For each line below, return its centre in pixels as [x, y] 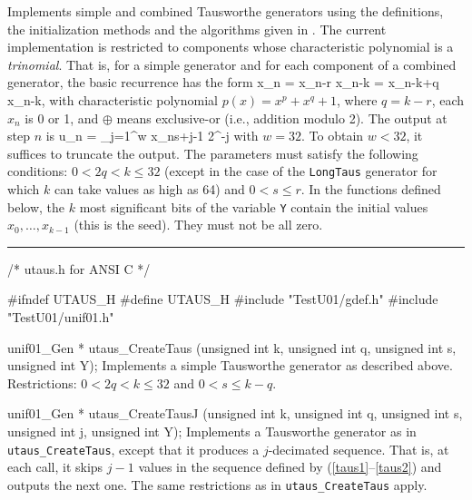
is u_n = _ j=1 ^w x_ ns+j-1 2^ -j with [152, 136]
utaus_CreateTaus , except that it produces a [133, 449]
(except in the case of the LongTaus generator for [301, 171]
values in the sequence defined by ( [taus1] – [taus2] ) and [290, 467]
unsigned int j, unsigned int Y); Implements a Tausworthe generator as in [212, 431]
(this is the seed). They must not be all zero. [198, 225]
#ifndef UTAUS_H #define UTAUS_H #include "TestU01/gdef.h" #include [223, 299]
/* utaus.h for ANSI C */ [79, 268]
